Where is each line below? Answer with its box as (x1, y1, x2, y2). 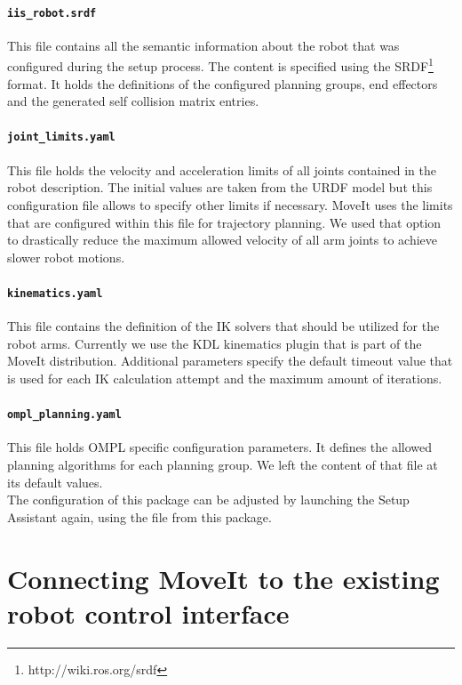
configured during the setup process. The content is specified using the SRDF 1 (7, 54, 434, 76)
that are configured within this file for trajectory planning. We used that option (7, 213, 442, 231)
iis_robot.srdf (7, 6, 97, 20)
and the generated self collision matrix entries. (7, 92, 259, 110)
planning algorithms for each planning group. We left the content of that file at (7, 455, 438, 473)
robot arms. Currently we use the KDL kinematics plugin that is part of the (7, 334, 422, 352)
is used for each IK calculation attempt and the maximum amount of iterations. (7, 368, 442, 387)
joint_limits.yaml (7, 131, 115, 144)
